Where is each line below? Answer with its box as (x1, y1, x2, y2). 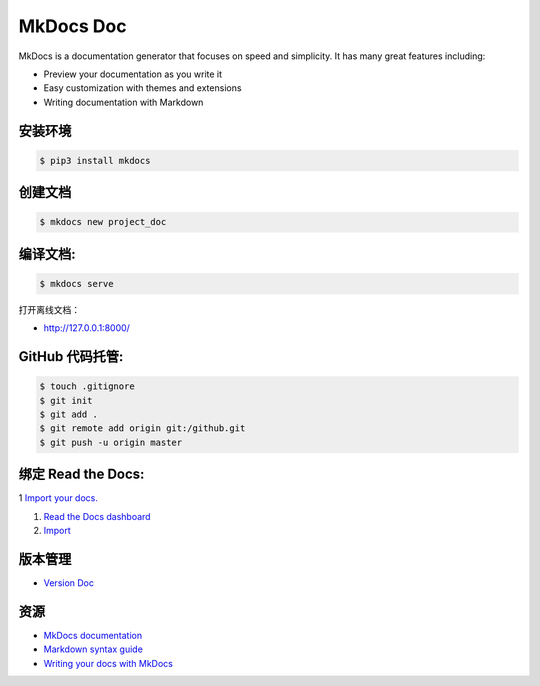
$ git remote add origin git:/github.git (39, 423, 246, 434)
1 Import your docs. (18, 492, 99, 504)
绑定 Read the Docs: (18, 466, 145, 483)
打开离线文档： (18, 303, 80, 315)
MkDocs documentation (43, 629, 143, 641)
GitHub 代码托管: (18, 348, 124, 365)
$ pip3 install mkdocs (39, 155, 151, 166)
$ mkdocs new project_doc (39, 216, 167, 228)
